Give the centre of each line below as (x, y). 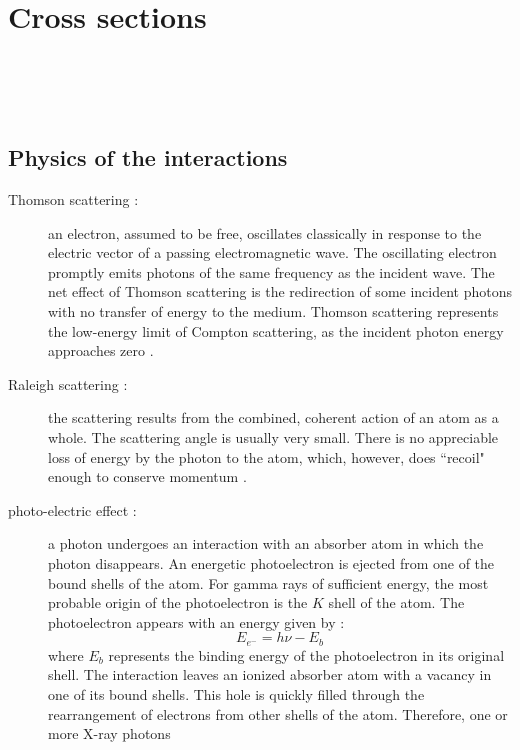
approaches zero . (101, 350)
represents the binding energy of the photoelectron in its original (306, 654)
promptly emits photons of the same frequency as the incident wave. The (271, 271)
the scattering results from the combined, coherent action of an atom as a (273, 417)
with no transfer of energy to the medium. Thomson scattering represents (273, 311)
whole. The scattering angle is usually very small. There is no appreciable (273, 437)
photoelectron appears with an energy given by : (196, 621)
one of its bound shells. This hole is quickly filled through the (236, 694)
